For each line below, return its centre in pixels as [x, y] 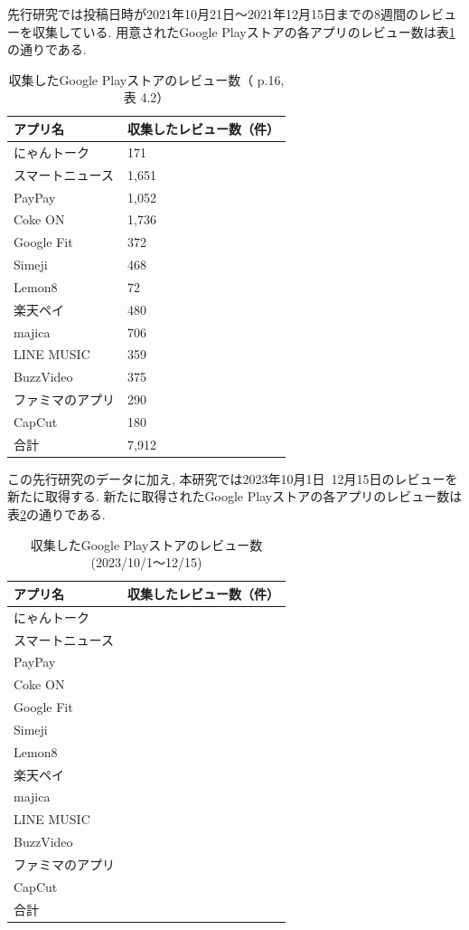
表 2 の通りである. [56, 514]
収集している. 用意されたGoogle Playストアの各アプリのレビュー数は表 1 [244, 31]
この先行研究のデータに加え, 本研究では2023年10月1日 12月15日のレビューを [233, 478]
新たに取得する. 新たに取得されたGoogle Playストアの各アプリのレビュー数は [235, 496]
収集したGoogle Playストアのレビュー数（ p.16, [146, 79]
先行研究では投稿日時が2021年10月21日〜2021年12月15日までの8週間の [213, 14]
